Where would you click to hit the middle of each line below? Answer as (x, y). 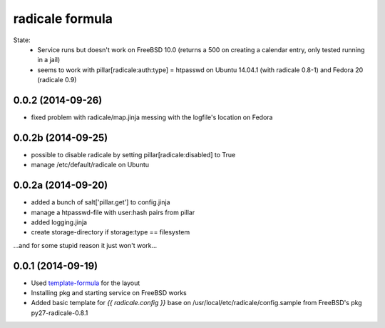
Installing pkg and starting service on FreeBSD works (109, 293)
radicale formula (63, 19)
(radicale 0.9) (57, 80)
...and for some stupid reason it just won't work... (85, 245)
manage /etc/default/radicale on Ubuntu (90, 165)
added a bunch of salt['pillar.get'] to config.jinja (101, 202)
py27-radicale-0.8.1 (60, 313)
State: (22, 40)
